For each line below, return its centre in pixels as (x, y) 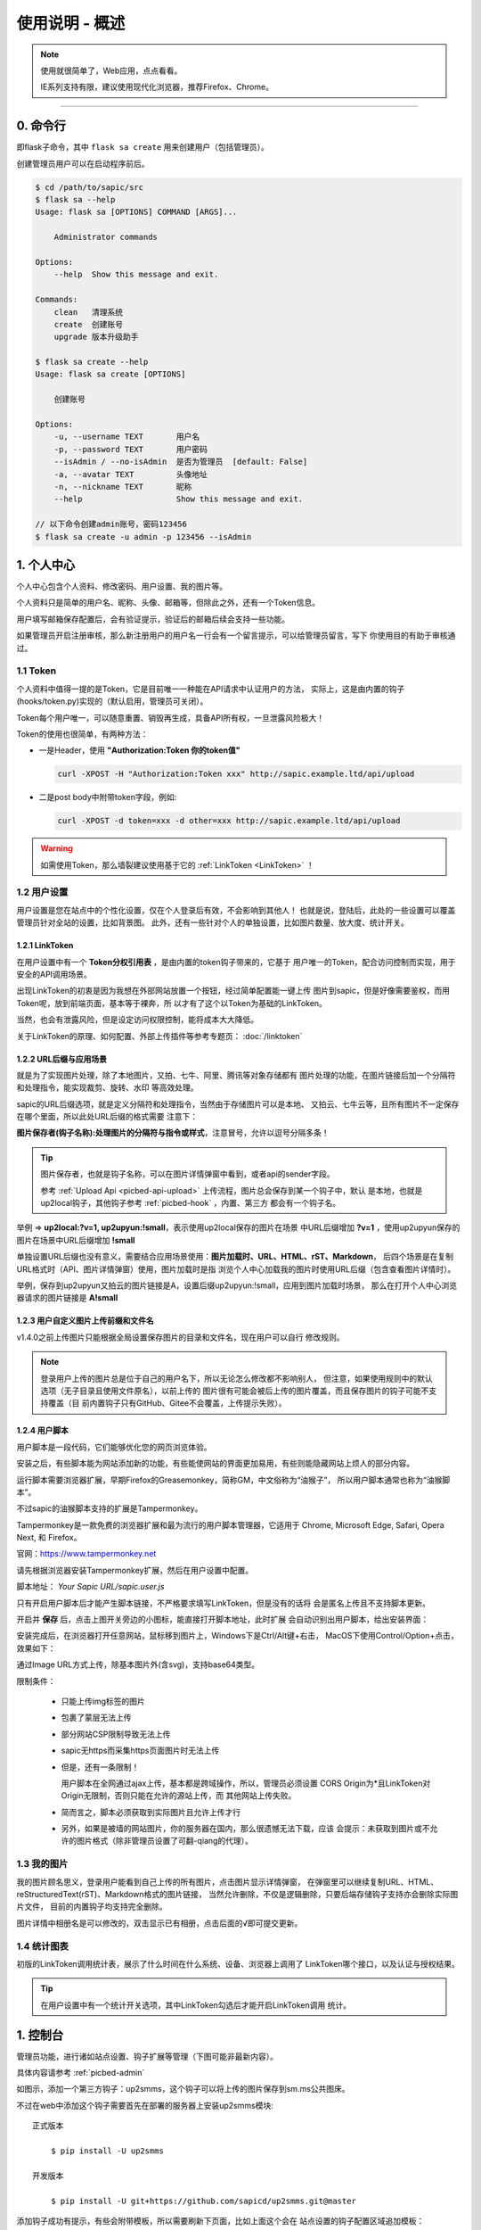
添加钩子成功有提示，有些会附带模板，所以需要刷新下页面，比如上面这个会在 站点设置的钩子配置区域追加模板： (220, 2220)
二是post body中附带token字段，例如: (108, 797)
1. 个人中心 (46, 565)
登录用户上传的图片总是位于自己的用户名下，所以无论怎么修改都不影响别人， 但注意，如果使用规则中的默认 (236, 1378)
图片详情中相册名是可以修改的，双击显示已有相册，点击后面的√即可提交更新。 (159, 1923)
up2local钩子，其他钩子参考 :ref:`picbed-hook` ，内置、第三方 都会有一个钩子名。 (191, 1203)
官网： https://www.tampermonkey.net (86, 1554)
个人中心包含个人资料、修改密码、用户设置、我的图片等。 (122, 586)
